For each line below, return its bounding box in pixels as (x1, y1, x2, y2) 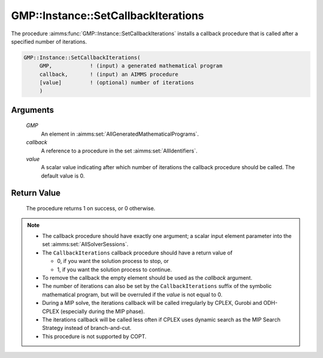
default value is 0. (41, 172, 85, 179)
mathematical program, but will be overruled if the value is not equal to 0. (42, 290, 223, 298)
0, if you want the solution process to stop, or (57, 258, 169, 265)
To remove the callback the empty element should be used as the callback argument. (42, 274, 252, 281)
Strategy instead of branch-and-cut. (42, 325, 132, 332)
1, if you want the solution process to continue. (57, 266, 172, 273)
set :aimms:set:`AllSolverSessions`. (42, 241, 129, 248)
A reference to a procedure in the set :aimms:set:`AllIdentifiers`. (41, 147, 197, 154)
